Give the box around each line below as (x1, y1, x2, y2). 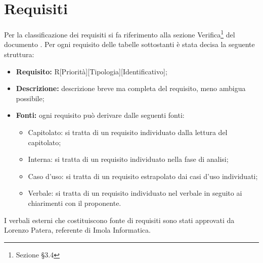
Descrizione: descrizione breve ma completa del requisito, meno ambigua (16, 83, 246, 94)
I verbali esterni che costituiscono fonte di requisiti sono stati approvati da (4, 214, 235, 225)
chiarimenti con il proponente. (28, 197, 121, 208)
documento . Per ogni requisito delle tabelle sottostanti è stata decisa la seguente (4, 39, 255, 50)
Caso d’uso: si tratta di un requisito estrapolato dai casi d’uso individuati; (28, 170, 258, 181)
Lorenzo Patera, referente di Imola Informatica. (4, 225, 151, 235)
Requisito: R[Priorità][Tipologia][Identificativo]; (16, 66, 167, 76)
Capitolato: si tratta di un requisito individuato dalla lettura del (28, 126, 228, 137)
